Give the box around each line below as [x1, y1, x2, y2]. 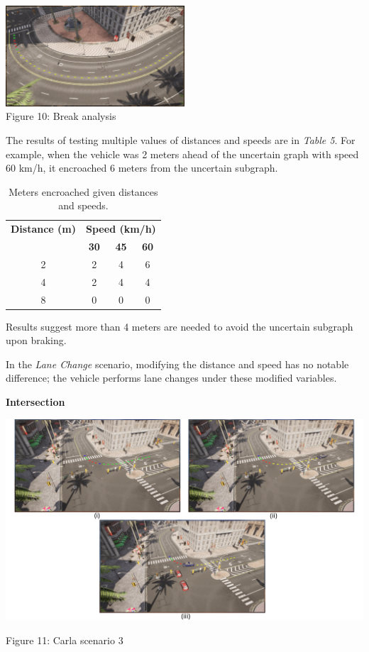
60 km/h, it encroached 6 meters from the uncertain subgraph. [6, 160, 278, 175]
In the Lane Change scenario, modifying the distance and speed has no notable [6, 356, 349, 371]
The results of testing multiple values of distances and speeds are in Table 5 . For [6, 132, 356, 147]
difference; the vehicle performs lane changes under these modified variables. [6, 370, 337, 385]
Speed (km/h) [86, 221, 156, 236]
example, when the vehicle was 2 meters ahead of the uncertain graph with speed [6, 146, 359, 161]
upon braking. [6, 333, 67, 348]
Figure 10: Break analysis [6, 109, 116, 123]
